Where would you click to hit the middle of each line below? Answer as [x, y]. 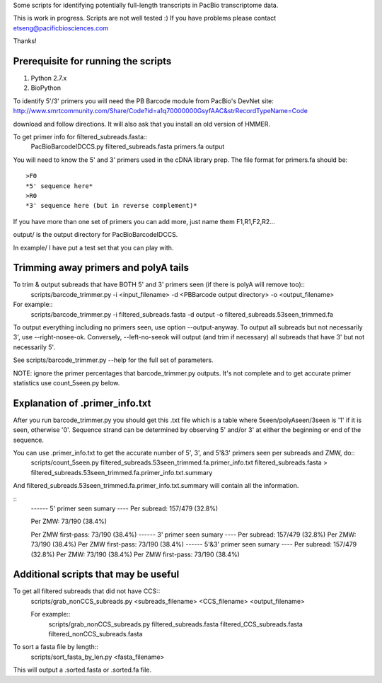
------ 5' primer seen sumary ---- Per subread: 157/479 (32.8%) [125, 508]
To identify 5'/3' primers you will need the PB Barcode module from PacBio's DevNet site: [143, 101]
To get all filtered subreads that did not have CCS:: [87, 591]
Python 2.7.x [49, 78]
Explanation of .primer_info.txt [82, 403]
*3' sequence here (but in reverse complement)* [111, 206]
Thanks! [25, 41]
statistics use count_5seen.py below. [66, 383]
